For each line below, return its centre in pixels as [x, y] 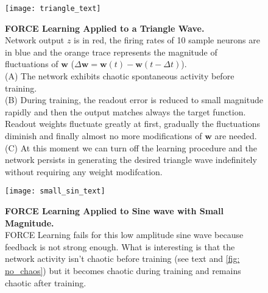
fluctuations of [32, 64]
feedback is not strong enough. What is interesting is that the [120, 246]
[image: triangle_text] [53, 9]
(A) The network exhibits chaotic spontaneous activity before [120, 76]
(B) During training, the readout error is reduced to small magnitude [134, 100]
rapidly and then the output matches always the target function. [125, 111]
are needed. [236, 136]
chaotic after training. [46, 282]
